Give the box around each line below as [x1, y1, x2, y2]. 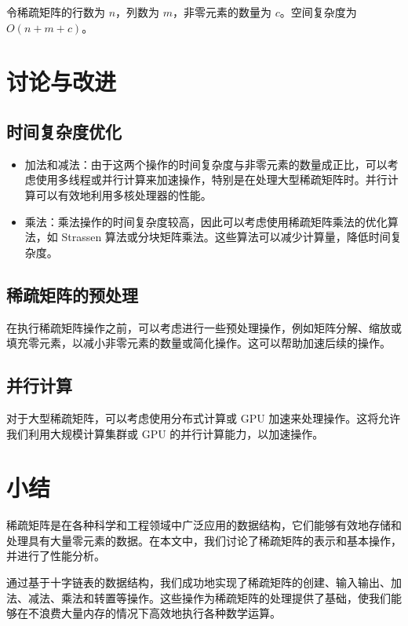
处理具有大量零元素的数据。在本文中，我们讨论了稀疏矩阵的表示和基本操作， [6, 532, 402, 548]
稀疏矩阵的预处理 [6, 282, 138, 306]
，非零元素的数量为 [173, 4, 272, 20]
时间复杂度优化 [6, 119, 122, 143]
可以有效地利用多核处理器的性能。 [35, 186, 212, 203]
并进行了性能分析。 [6, 547, 105, 564]
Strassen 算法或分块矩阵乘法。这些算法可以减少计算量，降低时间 [61, 229, 391, 245]
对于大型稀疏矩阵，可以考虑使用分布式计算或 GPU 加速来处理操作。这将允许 [6, 409, 401, 426]
